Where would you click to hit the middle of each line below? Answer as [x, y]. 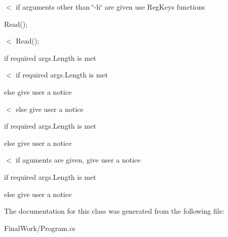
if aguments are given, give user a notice [78, 160]
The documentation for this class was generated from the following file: [114, 211]
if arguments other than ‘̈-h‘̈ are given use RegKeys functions [110, 7]
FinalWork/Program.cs [40, 228]
